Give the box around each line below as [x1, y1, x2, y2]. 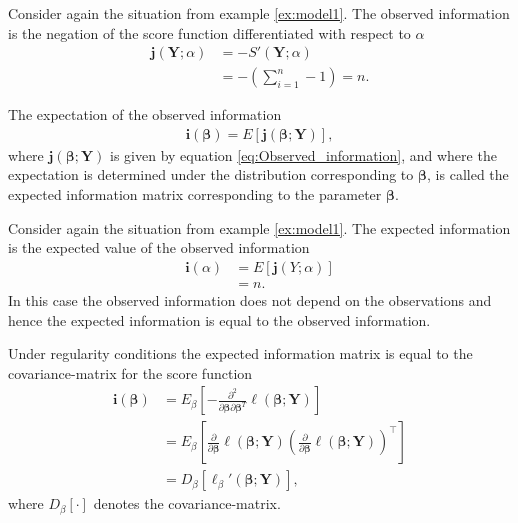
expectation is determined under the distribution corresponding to [8, 164, 414, 185]
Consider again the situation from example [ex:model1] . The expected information [8, 217, 511, 238]
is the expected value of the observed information [8, 237, 310, 258]
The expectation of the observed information [8, 104, 282, 125]
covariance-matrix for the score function [8, 362, 253, 383]
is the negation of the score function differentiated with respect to [8, 22, 411, 43]
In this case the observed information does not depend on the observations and [8, 289, 492, 310]
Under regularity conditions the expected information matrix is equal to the [8, 343, 473, 364]
